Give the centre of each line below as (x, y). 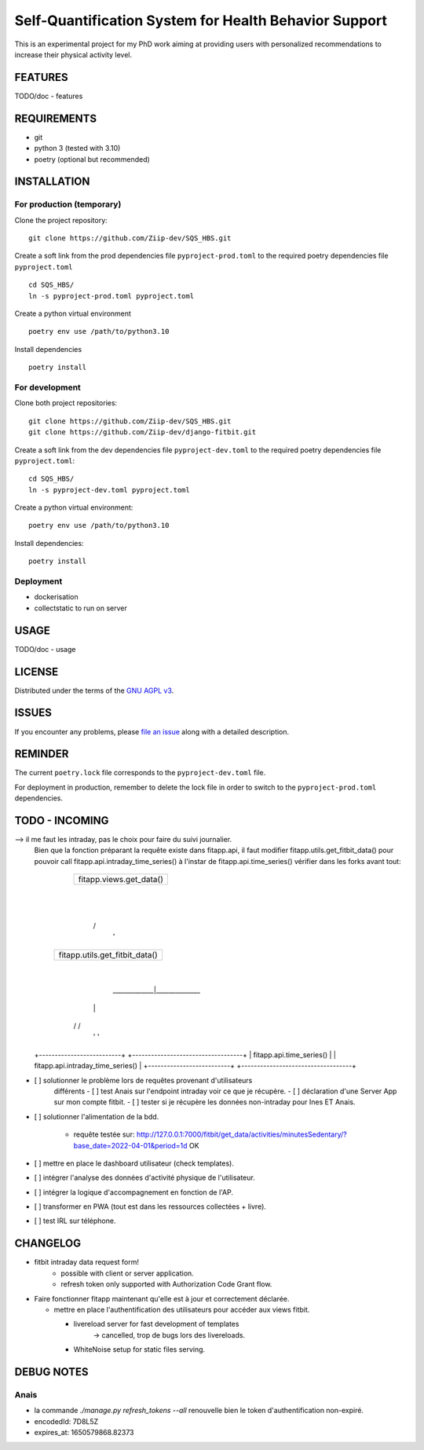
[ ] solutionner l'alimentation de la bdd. (97, 1116)
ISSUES (33, 713)
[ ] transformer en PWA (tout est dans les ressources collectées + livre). (150, 1207)
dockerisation (56, 597)
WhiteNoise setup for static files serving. (139, 1349)
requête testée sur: (104, 1134)
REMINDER (42, 754)
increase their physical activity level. (73, 54)
